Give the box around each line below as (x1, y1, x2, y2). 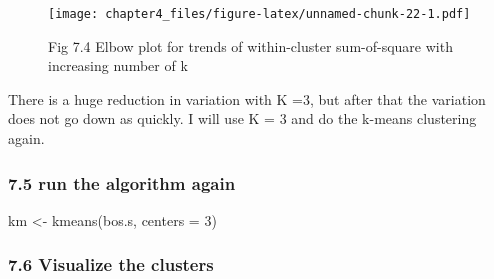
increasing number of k (48, 55, 188, 76)
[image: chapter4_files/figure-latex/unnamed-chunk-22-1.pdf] (48, 7, 471, 21)
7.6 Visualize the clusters (8, 252, 214, 277)
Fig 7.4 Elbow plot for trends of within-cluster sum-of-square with (48, 35, 453, 56)
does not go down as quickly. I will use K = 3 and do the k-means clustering (8, 108, 477, 129)
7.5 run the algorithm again (8, 170, 236, 195)
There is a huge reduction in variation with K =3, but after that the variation (8, 88, 486, 109)
